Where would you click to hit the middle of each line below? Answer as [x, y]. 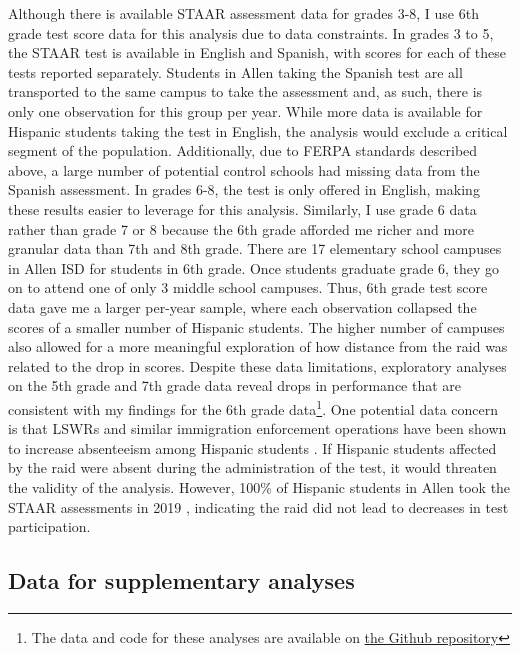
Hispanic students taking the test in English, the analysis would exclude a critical [258, 130]
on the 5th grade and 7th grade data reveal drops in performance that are [235, 385]
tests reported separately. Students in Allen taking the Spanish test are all [235, 71]
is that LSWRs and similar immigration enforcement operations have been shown [257, 428]
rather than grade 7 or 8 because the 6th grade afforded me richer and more [241, 228]
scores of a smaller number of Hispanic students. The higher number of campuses [256, 326]
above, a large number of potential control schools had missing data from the [244, 169]
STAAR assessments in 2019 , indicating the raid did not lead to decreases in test [258, 506]
